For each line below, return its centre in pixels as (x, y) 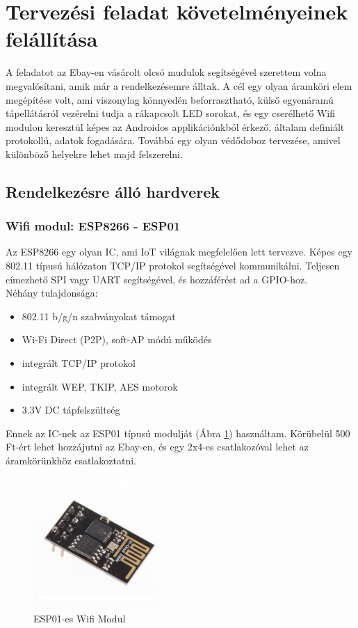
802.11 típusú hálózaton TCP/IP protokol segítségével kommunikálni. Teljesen (173, 266)
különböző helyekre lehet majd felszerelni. (94, 154)
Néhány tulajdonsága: (52, 293)
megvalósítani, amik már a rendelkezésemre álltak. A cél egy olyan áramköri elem (179, 85)
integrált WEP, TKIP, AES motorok (100, 386)
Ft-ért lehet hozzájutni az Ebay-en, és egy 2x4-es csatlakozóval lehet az (157, 447)
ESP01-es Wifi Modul (80, 619)
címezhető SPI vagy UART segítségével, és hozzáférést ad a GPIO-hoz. (157, 279)
